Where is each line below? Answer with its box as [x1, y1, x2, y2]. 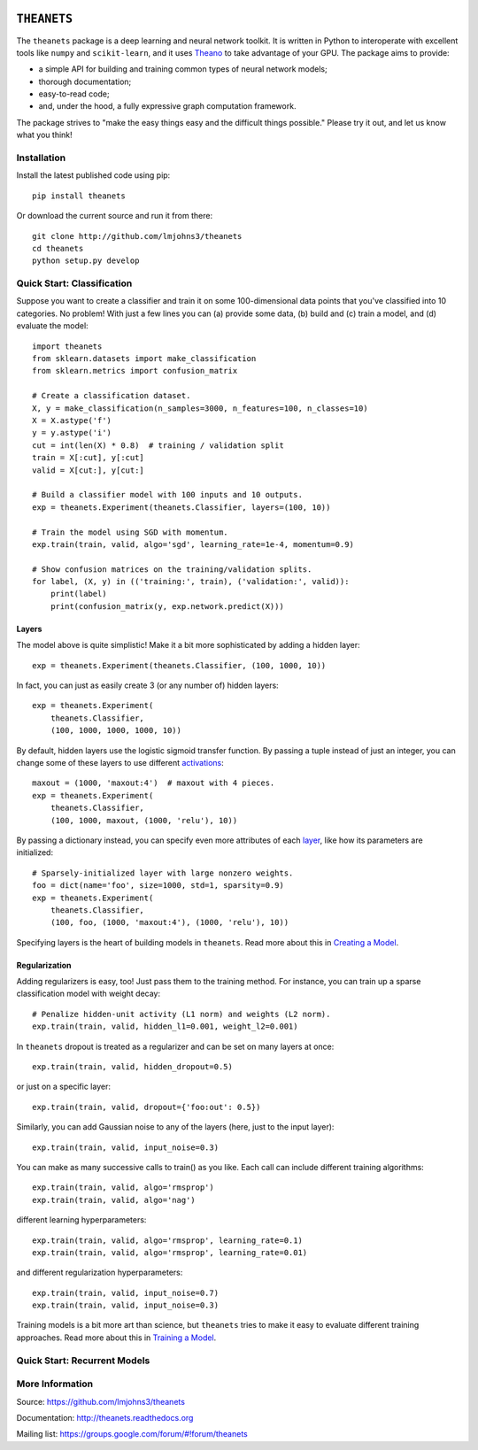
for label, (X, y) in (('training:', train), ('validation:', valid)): [32, 576, 350, 587]
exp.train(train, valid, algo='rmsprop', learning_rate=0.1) [32, 1235, 303, 1246]
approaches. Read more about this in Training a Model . [16, 1332, 217, 1343]
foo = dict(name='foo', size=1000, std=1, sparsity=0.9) [32, 881, 285, 891]
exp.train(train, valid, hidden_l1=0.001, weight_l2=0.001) [32, 1022, 298, 1031]
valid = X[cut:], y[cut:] [32, 465, 145, 475]
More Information [16, 1377, 93, 1390]
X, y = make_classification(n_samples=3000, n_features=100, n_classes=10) [32, 403, 368, 413]
